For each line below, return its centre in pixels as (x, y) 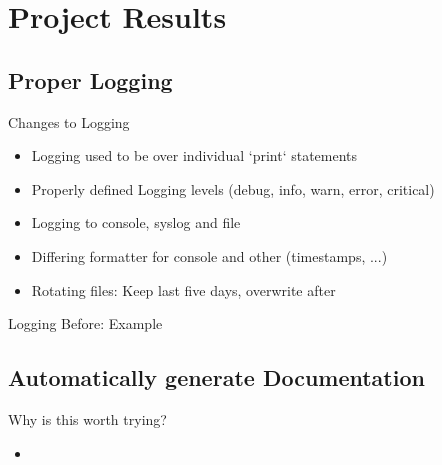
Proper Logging (90, 79)
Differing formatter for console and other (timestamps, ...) (209, 255)
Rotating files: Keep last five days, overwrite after (183, 289)
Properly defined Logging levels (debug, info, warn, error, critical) (233, 188)
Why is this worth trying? (87, 418)
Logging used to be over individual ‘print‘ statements (194, 155)
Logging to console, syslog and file (136, 222)
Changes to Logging (69, 121)
